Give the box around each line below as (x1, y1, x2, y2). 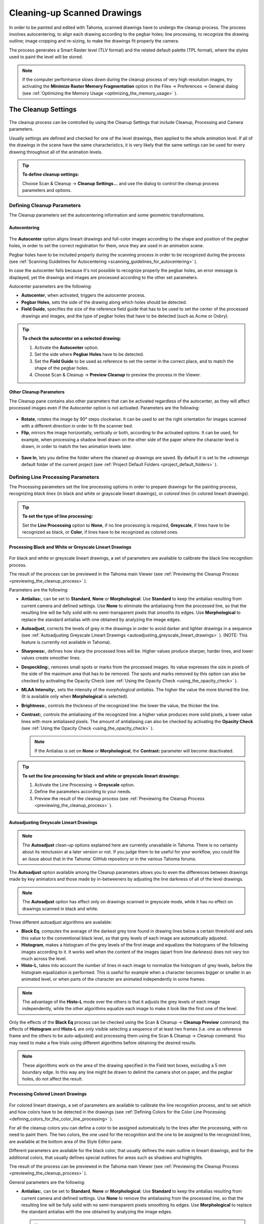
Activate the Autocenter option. (34, 344, 99, 350)
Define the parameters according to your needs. (34, 789, 132, 795)
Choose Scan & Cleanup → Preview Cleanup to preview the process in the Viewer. (34, 372, 201, 378)
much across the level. (21, 955, 67, 962)
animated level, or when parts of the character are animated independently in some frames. (21, 976, 206, 982)
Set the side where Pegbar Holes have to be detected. (34, 352, 144, 357)
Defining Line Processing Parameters (9, 473, 100, 480)
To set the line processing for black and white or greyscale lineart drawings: (22, 773, 180, 778)
